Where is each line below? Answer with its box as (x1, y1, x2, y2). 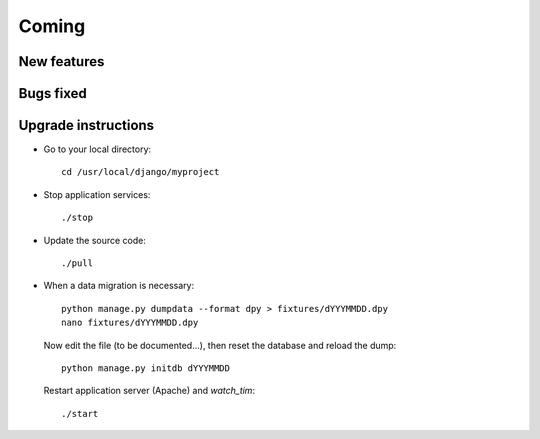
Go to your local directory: (43, 143, 152, 155)
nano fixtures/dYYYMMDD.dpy (61, 317, 199, 329)
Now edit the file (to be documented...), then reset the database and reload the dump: (43, 339, 397, 351)
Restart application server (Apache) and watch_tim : (43, 385, 255, 397)
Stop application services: (43, 188, 151, 200)
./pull (61, 258, 94, 269)
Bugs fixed (18, 85, 87, 102)
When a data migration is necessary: (43, 280, 195, 292)
